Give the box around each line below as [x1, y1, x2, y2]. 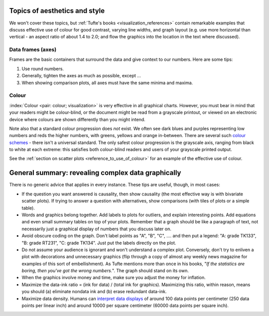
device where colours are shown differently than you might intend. [9, 116, 145, 122]
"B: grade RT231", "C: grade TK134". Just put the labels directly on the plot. [21, 240, 176, 246]
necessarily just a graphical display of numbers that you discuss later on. [21, 226, 171, 232]
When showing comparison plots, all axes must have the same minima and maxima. [21, 80, 193, 86]
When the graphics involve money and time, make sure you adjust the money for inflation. [21, 275, 206, 281]
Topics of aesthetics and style [9, 6, 105, 15]
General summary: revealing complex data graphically [9, 168, 181, 177]
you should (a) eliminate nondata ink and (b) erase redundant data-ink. [21, 289, 167, 295]
